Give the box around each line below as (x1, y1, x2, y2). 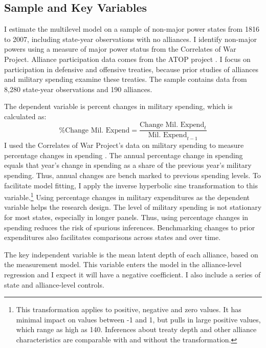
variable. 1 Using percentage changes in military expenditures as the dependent (4, 190, 250, 202)
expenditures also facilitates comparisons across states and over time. (4, 232, 221, 243)
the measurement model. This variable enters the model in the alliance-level (4, 259, 242, 270)
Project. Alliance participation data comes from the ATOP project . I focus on (4, 53, 251, 64)
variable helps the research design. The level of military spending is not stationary (4, 202, 262, 212)
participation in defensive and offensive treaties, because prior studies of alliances (4, 63, 258, 74)
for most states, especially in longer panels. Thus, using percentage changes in (4, 211, 249, 222)
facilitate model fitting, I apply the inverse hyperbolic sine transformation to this (4, 180, 258, 190)
